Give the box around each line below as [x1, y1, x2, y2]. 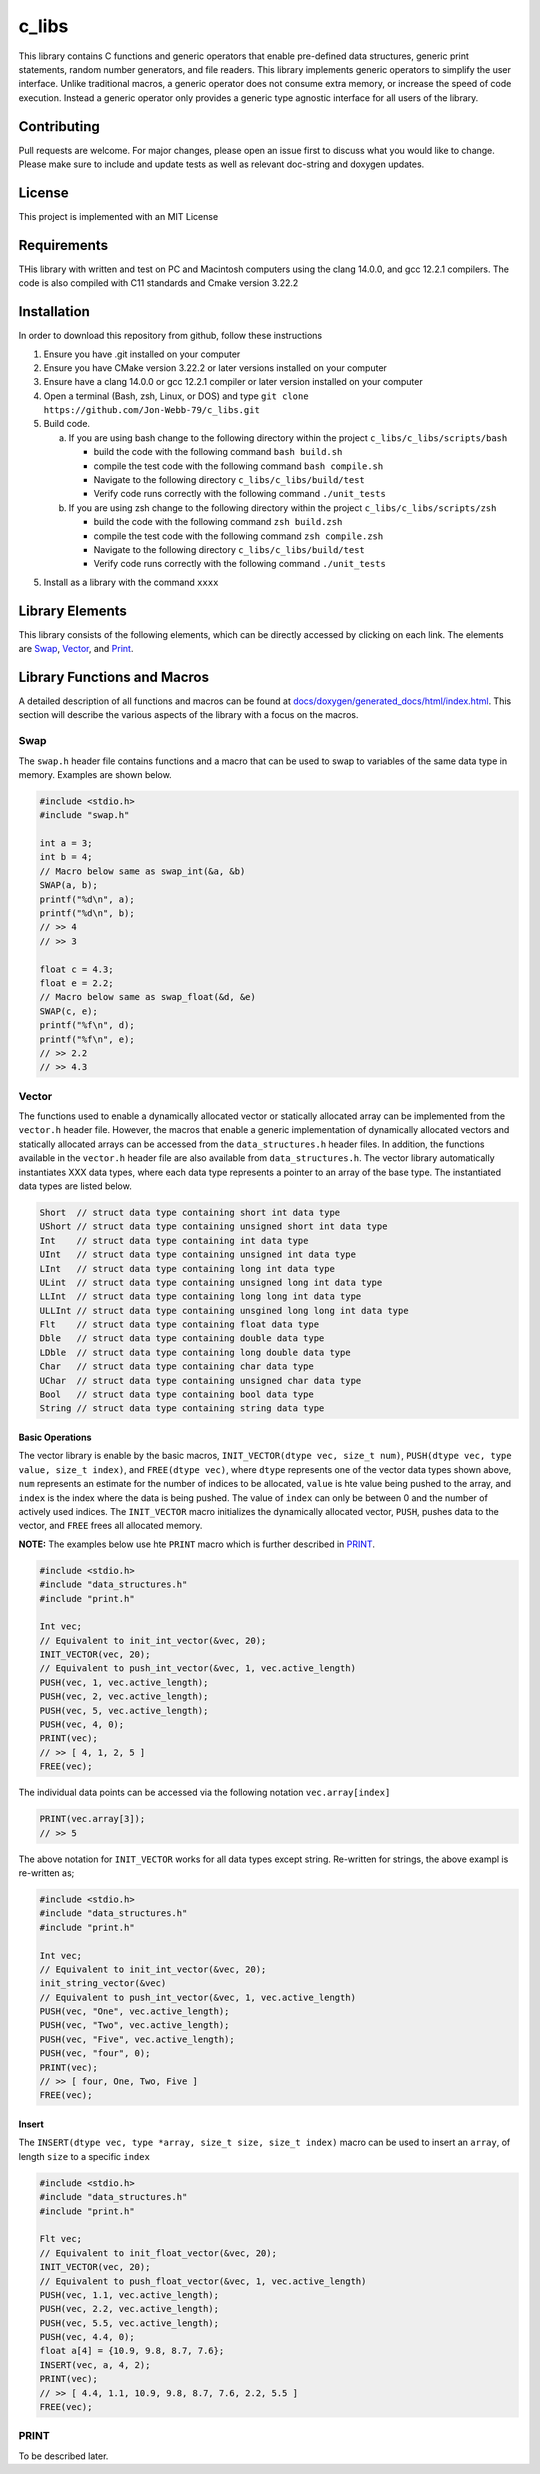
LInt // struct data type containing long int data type [39, 1263, 335, 1274]
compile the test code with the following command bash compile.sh [93, 460, 384, 472]
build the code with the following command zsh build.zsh [93, 516, 343, 528]
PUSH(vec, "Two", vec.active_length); [39, 2020, 230, 2031]
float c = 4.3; [39, 963, 114, 975]
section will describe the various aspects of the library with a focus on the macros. [18, 709, 359, 721]
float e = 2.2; [39, 977, 114, 989]
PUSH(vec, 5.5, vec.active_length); [39, 2317, 220, 2329]
